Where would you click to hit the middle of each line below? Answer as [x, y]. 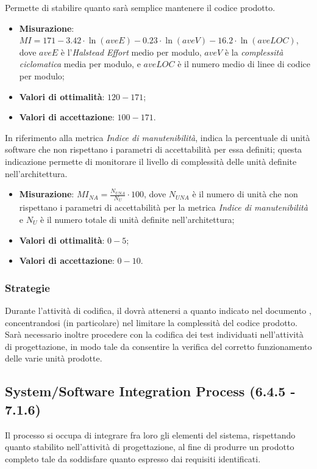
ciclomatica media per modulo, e [80, 64]
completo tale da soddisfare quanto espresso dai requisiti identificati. [133, 458]
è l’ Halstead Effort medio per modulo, [131, 52]
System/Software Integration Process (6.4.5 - [150, 391]
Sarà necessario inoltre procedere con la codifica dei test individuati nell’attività [154, 334]
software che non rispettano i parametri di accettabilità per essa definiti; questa [154, 149]
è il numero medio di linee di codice [244, 64]
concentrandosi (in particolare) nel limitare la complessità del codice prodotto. [151, 322]
